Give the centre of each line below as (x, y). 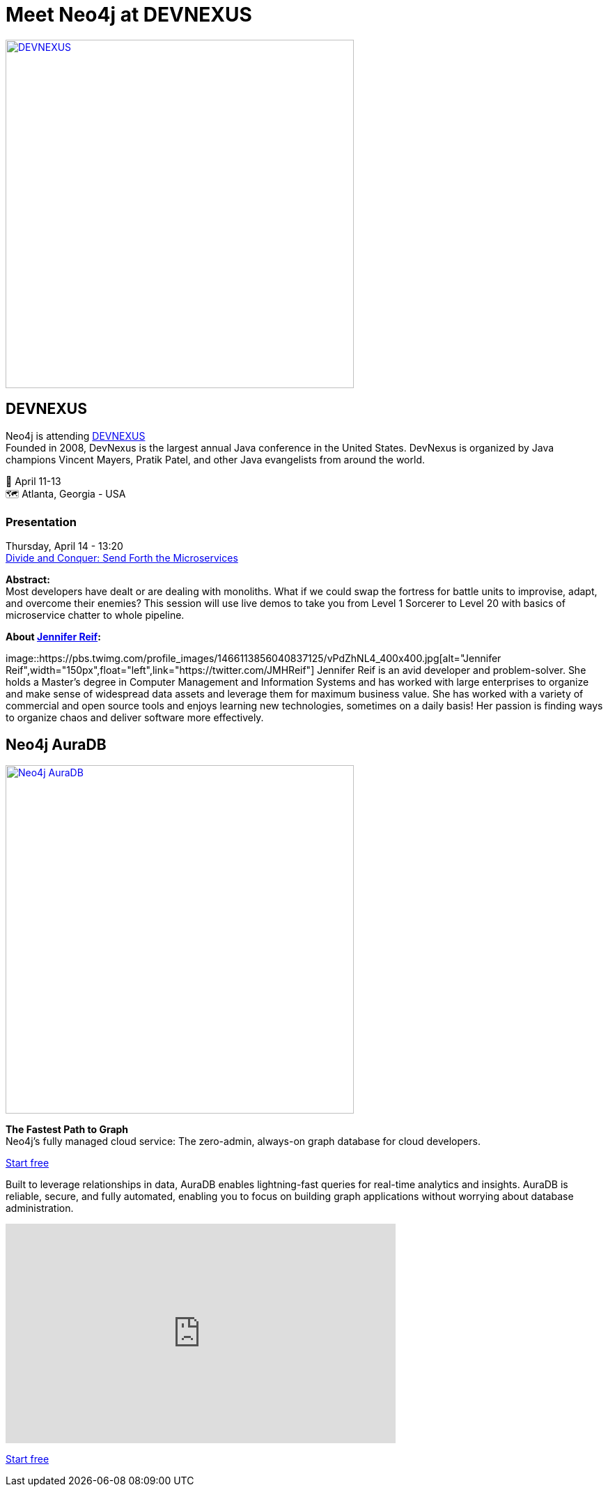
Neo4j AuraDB (56, 744)
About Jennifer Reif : (53, 637)
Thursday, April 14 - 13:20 (64, 546)
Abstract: (28, 580)
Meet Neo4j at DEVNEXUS (129, 15)
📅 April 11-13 (33, 481)
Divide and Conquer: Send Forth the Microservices (122, 558)
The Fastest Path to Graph (67, 1130)
